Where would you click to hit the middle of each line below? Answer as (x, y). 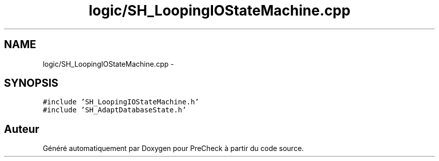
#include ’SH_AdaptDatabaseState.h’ (115, 110)
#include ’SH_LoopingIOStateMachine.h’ (121, 102)
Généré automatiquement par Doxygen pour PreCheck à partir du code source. (173, 148)
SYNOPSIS (31, 83)
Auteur (22, 129)
